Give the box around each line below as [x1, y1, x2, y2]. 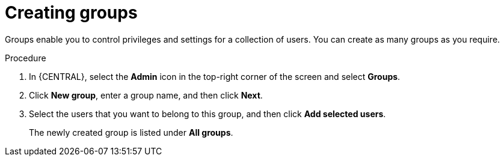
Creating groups [5, 2, 138, 23]
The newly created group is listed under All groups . [29, 127, 233, 138]
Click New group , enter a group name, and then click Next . [29, 90, 263, 100]
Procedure [5, 52, 46, 63]
